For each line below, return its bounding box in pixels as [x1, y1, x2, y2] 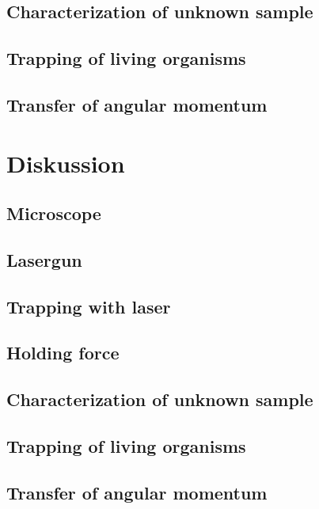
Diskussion [6, 146, 125, 179]
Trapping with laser [6, 294, 171, 318]
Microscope [6, 201, 101, 226]
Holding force [6, 340, 120, 365]
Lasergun [6, 247, 82, 272]
